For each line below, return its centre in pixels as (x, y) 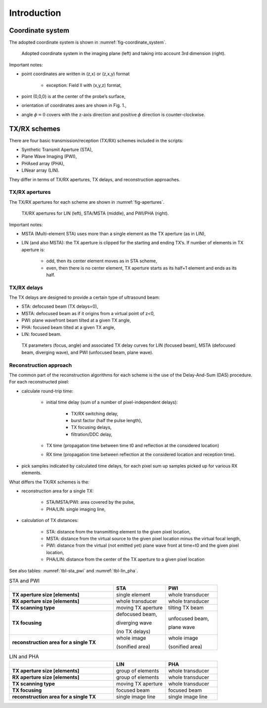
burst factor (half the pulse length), (107, 420)
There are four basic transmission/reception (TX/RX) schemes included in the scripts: (96, 141)
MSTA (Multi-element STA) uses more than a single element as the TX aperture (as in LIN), (114, 234)
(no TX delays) (133, 632)
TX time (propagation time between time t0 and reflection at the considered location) (133, 446)
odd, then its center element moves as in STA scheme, (102, 261)
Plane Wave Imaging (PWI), (49, 156)
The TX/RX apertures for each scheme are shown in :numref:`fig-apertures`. (87, 202)
